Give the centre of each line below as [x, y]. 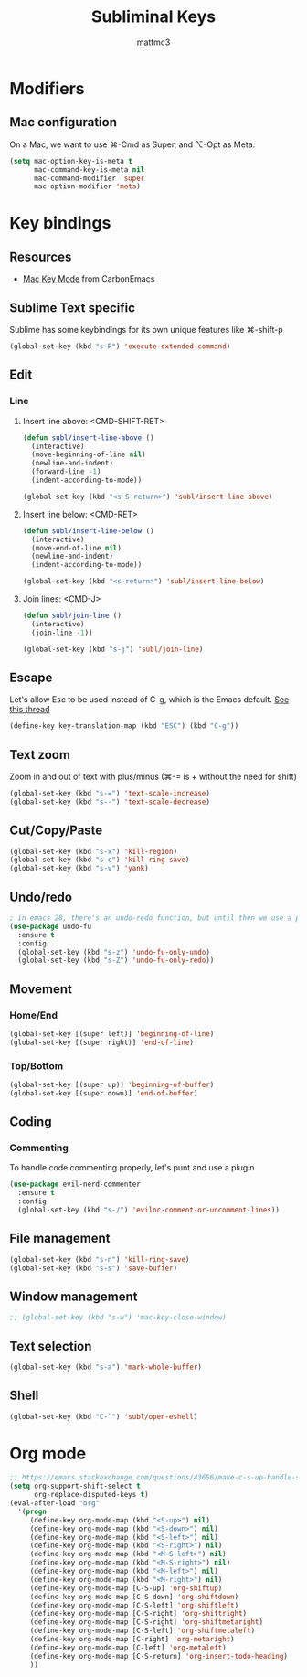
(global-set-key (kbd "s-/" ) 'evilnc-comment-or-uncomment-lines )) [149, 1210]
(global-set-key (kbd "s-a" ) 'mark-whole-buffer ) [106, 1367]
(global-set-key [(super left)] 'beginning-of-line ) [112, 1034]
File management [60, 1239]
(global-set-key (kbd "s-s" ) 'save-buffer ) [94, 1268]
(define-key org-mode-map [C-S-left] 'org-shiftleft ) [134, 1605]
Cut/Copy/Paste [56, 831]
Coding [31, 1122]
